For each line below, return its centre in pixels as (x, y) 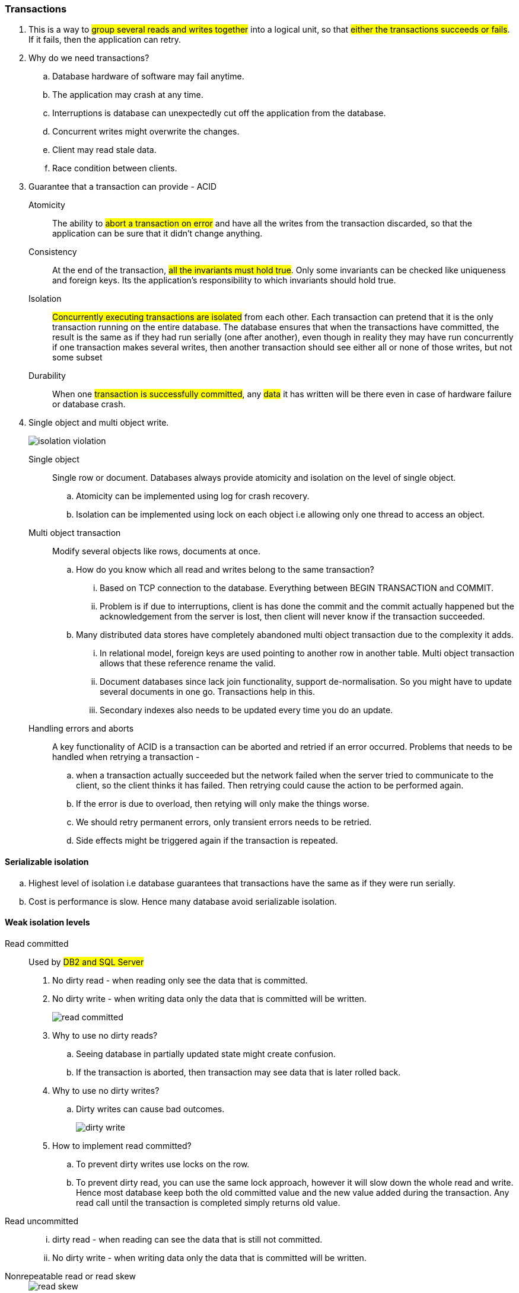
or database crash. (89, 404)
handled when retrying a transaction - (126, 757)
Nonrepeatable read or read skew (70, 1276)
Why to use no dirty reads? (105, 1035)
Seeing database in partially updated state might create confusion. (206, 1053)
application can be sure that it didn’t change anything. (157, 234)
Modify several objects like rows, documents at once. (156, 551)
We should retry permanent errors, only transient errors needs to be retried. (224, 822)
